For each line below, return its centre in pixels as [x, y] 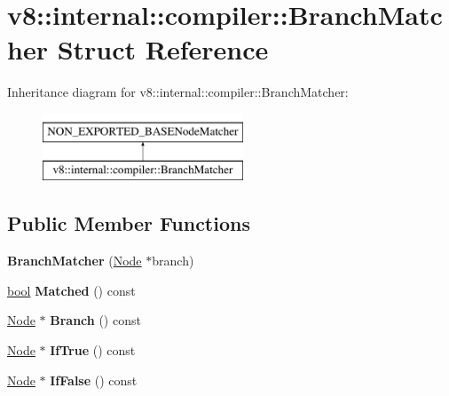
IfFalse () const [94, 380]
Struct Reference [163, 49]
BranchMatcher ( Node [75, 261]
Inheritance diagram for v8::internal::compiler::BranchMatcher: [178, 92]
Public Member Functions [129, 223]
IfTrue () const [93, 350]
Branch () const [95, 320]
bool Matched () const [71, 290]
